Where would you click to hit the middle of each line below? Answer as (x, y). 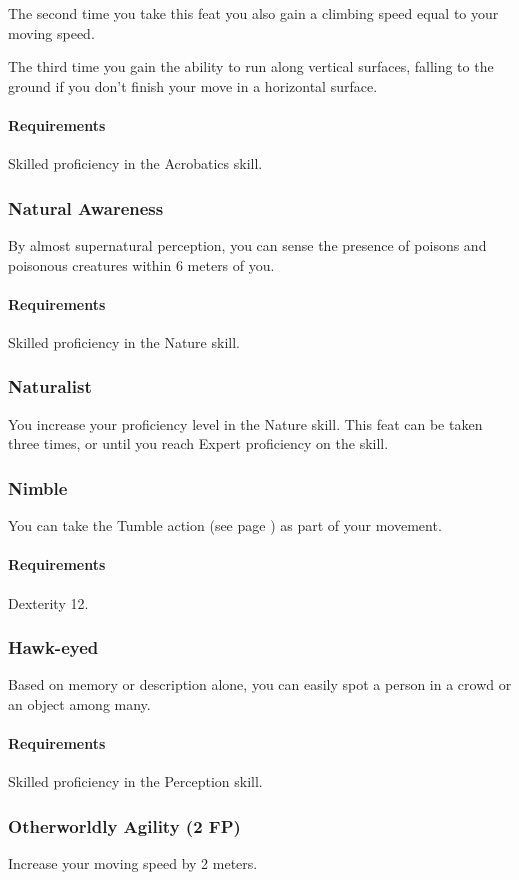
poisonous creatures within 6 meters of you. (141, 264)
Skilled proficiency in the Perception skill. (135, 781)
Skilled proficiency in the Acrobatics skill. (135, 163)
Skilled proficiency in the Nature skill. (124, 341)
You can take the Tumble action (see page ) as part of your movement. (225, 525)
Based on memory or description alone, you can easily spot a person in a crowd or (260, 684)
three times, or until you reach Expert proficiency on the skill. (198, 443)
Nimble (38, 487)
